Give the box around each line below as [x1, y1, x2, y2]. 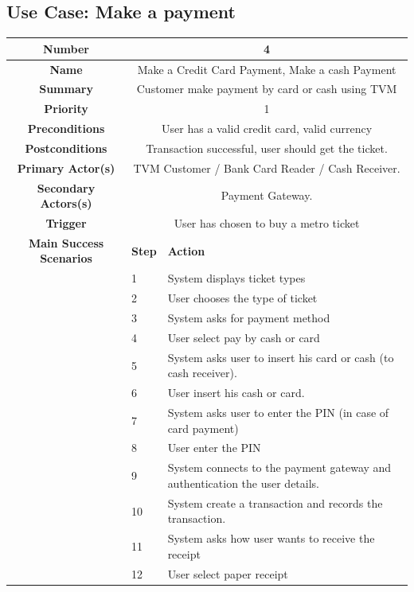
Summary [39, 80, 93, 97]
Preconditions [27, 120, 105, 137]
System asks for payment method [167, 310, 330, 326]
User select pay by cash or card [167, 329, 320, 345]
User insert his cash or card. [167, 384, 305, 401]
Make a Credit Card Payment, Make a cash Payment [137, 60, 396, 77]
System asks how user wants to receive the [167, 530, 375, 547]
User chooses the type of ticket [167, 290, 318, 306]
